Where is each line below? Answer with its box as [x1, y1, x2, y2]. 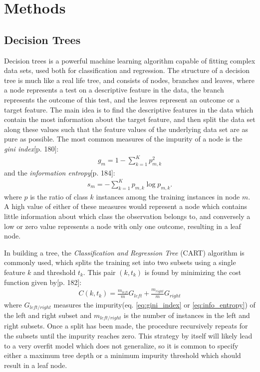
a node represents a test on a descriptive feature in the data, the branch [4, 84, 224, 95]
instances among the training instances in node [96, 191, 240, 201]
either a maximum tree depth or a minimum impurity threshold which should [4, 350, 241, 360]
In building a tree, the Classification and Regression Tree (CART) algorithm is [4, 247, 245, 257]
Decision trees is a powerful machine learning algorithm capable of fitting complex [4, 55, 256, 65]
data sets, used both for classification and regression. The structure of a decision [4, 65, 250, 75]
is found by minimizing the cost [144, 266, 242, 277]
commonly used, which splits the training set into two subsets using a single [4, 257, 236, 267]
